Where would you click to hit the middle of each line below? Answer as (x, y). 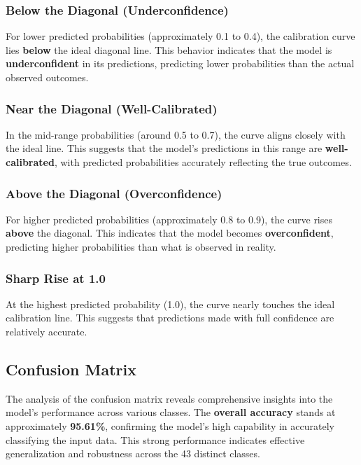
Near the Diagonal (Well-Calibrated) (112, 108)
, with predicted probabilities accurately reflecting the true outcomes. (203, 162)
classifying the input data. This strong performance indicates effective (155, 439)
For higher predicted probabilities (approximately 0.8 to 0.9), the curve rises (169, 219)
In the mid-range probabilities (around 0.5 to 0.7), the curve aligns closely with (176, 134)
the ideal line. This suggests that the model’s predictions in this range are (164, 148)
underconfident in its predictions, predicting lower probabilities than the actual (180, 63)
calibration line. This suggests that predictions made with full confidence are (170, 318)
